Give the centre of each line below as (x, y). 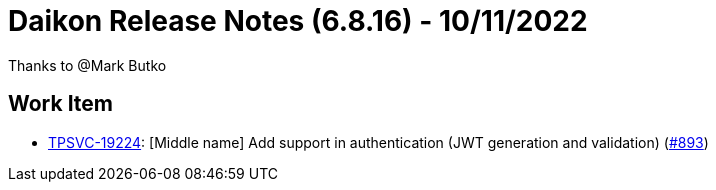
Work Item (61, 104)
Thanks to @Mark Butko (87, 65)
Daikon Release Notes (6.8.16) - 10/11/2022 (298, 21)
